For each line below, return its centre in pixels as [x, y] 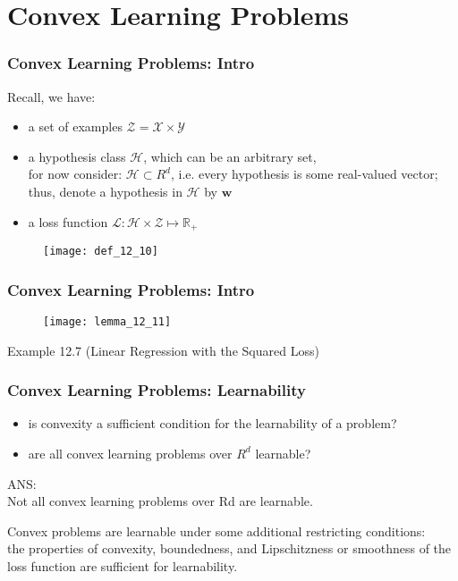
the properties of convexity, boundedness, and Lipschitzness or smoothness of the [229, 548]
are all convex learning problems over [130, 453]
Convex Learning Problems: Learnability [157, 390]
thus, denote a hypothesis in [105, 191]
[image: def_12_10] [101, 252]
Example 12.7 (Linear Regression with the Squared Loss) [163, 350]
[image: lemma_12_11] [107, 321]
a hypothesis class [77, 156]
